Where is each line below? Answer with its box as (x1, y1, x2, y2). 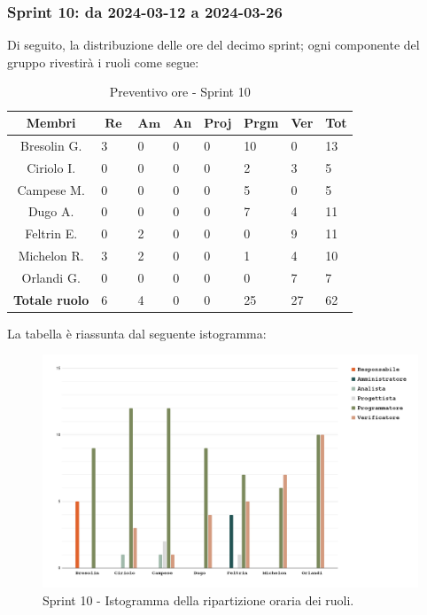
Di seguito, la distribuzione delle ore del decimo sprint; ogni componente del (7, 35, 420, 54)
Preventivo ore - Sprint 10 (109, 82, 251, 101)
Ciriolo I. (27, 158, 76, 176)
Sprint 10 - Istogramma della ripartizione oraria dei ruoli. (43, 590, 354, 609)
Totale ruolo (13, 290, 89, 308)
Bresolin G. (20, 136, 82, 154)
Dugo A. (27, 202, 74, 221)
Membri (26, 113, 76, 131)
